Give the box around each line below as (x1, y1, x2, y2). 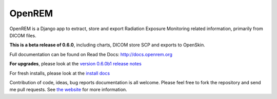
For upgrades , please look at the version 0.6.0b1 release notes (9, 61, 142, 67)
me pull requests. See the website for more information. (9, 87, 128, 93)
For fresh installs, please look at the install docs (9, 70, 110, 76)
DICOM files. (9, 32, 36, 38)
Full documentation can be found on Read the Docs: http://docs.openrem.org (9, 51, 173, 57)
